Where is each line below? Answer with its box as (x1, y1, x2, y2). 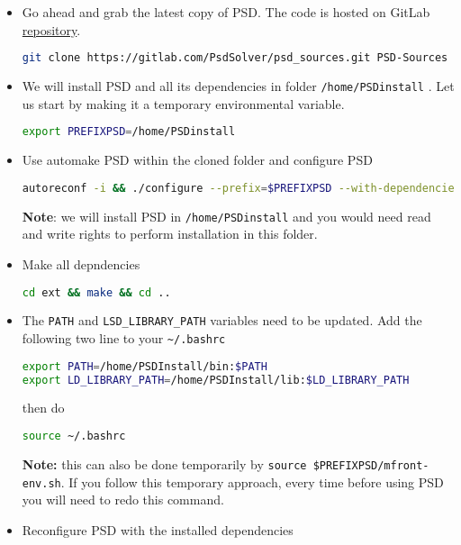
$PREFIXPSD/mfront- (312, 459, 429, 472)
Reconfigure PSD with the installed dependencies (22, 520, 294, 539)
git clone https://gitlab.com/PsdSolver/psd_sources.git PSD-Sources (22, 51, 448, 65)
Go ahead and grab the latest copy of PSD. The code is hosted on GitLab (22, 3, 430, 21)
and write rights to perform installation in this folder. (22, 224, 318, 243)
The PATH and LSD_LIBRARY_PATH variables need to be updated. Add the (22, 311, 422, 330)
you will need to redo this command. (22, 490, 224, 509)
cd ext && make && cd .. (22, 286, 171, 299)
